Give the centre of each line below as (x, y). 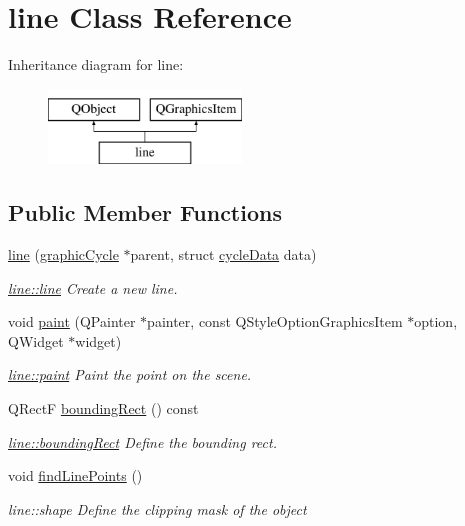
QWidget (36, 340)
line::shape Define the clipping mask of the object (157, 508)
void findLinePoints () (75, 475)
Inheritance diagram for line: (96, 64)
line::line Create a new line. (93, 287)
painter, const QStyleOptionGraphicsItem (275, 321)
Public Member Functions (145, 212)
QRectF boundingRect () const (103, 408)
